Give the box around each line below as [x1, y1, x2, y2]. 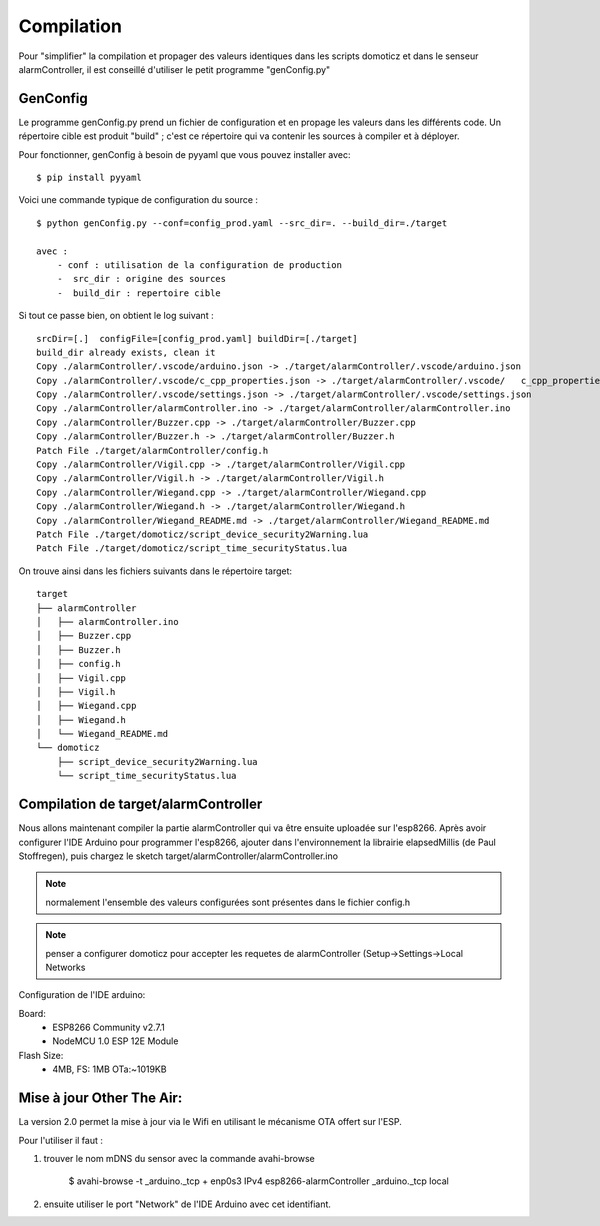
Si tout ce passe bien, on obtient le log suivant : [18, 310, 214, 322]
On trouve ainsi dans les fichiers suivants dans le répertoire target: [18, 565, 293, 577]
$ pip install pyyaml [36, 172, 142, 184]
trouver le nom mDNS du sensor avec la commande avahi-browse [43, 1152, 315, 1164]
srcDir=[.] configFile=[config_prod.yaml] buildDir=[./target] [36, 333, 359, 344]
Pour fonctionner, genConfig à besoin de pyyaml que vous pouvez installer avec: [18, 148, 351, 160]
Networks [45, 961, 86, 973]
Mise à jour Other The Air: [18, 1090, 183, 1107]
